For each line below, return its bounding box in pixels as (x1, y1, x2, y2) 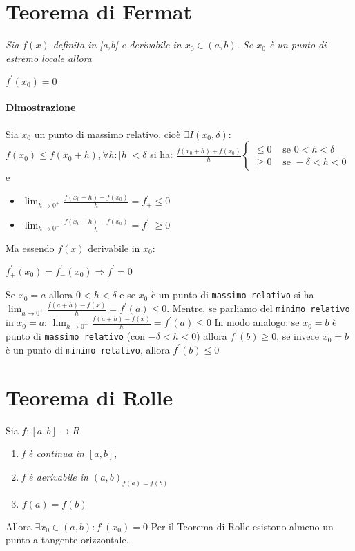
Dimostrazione (6, 100, 76, 115)
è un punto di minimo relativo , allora (6, 342, 170, 356)
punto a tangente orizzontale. (6, 532, 129, 547)
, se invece (276, 329, 320, 343)
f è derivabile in (21, 469, 88, 483)
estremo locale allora (6, 50, 92, 65)
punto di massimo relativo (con (6, 329, 146, 343)
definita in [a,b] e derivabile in (52, 37, 182, 52)
